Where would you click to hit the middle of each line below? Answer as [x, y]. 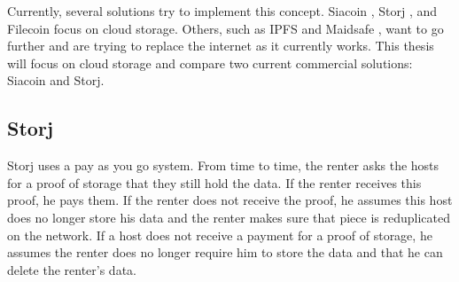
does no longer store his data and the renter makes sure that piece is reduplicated [229, 217]
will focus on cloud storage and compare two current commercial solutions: [210, 63]
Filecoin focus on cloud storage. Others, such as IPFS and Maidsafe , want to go [226, 28]
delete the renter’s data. [72, 269]
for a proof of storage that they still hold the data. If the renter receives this [214, 182]
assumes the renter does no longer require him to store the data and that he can [225, 252]
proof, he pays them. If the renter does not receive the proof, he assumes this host [230, 200]
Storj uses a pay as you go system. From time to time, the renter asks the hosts [223, 165]
